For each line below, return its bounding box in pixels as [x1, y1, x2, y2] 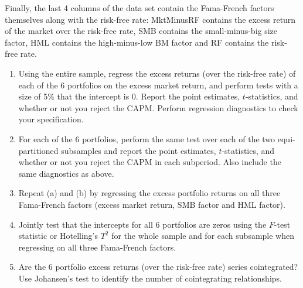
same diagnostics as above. [18, 167, 114, 179]
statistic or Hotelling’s [18, 229, 98, 242]
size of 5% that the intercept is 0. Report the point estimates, [18, 90, 240, 102]
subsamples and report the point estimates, [61, 144, 216, 156]
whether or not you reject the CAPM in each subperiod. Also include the [18, 156, 281, 168]
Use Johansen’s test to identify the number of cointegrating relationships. [18, 272, 282, 284]
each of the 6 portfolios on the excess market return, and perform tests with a [18, 78, 298, 91]
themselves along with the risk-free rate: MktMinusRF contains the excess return [5, 13, 296, 25]
